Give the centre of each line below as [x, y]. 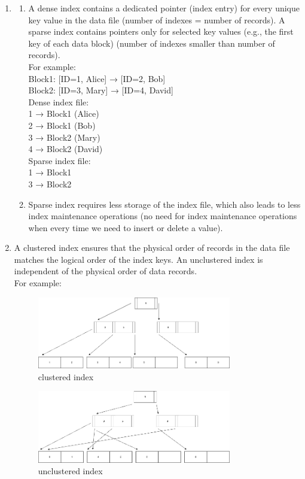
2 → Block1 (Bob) [62, 125]
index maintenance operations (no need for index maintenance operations [163, 216]
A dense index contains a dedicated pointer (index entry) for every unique [164, 8]
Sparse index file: [60, 160]
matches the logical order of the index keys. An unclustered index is [138, 259]
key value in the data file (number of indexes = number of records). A [157, 19]
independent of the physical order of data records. [106, 271]
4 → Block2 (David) [65, 149]
